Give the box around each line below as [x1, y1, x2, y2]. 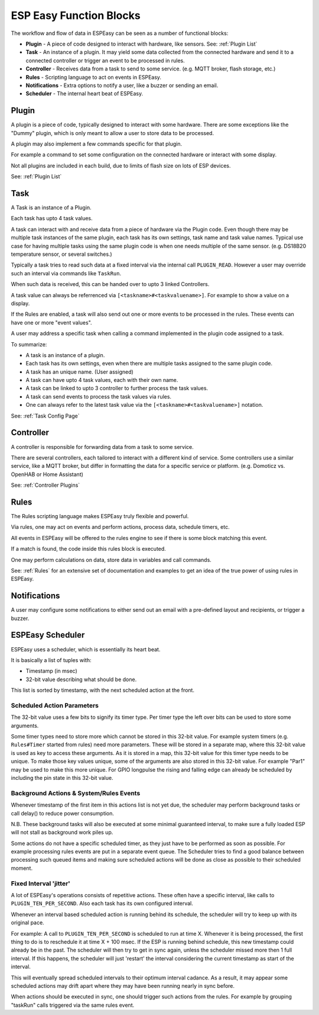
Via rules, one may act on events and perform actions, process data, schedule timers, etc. [11, 523, 230, 531]
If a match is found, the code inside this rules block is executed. [11, 545, 167, 553]
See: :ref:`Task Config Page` [11, 412, 80, 419]
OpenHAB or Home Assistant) [11, 471, 84, 478]
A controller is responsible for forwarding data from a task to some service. [11, 443, 194, 450]
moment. [11, 865, 32, 872]
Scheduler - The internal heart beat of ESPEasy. [25, 90, 144, 97]
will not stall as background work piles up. [11, 829, 113, 836]
